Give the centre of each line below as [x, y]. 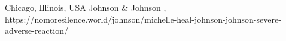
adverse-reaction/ [36, 31]
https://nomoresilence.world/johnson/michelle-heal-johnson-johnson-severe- [143, 19]
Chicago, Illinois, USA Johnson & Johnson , [86, 7]
